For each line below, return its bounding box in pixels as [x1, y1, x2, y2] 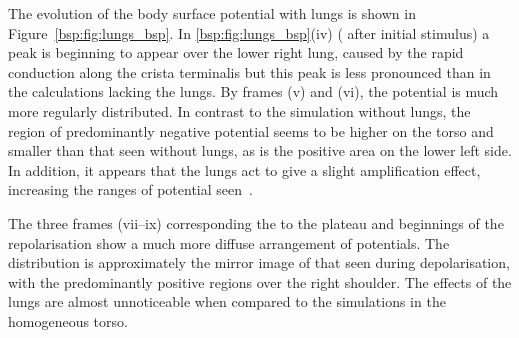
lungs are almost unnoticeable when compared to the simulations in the [8, 291, 446, 312]
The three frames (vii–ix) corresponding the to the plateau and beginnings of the [8, 212, 504, 233]
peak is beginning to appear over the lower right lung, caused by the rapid [8, 42, 464, 63]
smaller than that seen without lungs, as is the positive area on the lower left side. [8, 140, 512, 161]
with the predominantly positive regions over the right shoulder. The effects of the [8, 271, 512, 292]
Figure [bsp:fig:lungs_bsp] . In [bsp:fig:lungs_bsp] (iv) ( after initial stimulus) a [8, 22, 490, 43]
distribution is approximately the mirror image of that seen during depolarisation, [8, 252, 510, 273]
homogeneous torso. [8, 310, 128, 331]
